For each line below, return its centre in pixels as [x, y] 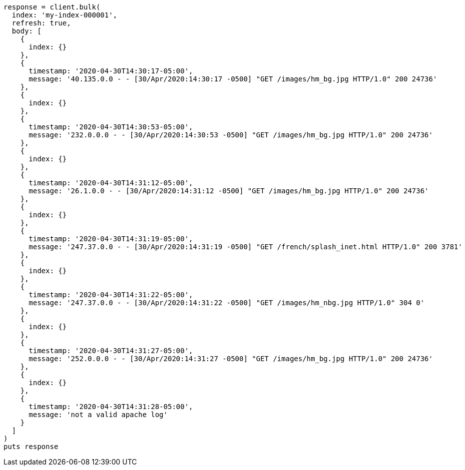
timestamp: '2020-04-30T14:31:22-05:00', [111, 295]
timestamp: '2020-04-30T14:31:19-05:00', [111, 239]
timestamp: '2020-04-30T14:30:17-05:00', [111, 71]
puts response [31, 447]
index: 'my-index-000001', [64, 15]
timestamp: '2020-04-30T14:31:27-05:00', [111, 351]
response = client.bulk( [52, 7]
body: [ [26, 31]
